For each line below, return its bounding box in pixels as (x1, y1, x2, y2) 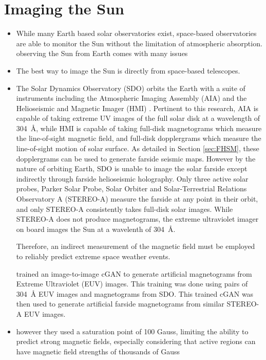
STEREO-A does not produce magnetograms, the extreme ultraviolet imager (16, 213, 259, 224)
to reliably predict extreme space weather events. (16, 251, 170, 261)
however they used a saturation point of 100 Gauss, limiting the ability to (16, 326, 249, 336)
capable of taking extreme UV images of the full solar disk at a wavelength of (16, 113, 260, 123)
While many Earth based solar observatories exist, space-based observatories (16, 28, 257, 39)
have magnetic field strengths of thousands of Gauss (16, 346, 180, 356)
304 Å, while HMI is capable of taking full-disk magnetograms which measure (16, 122, 262, 133)
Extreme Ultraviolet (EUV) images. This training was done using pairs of (16, 278, 248, 289)
